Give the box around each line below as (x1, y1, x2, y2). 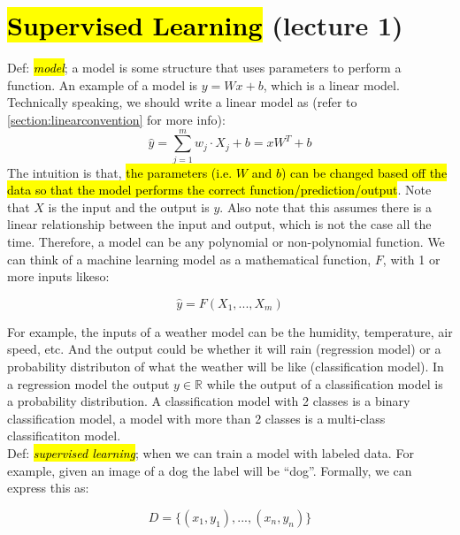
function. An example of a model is (7, 75, 198, 94)
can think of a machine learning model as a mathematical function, (7, 249, 372, 268)
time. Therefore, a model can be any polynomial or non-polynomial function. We (7, 233, 445, 250)
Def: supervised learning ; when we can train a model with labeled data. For (7, 443, 414, 462)
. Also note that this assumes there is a (219, 197, 432, 216)
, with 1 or (382, 249, 441, 268)
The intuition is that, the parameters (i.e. (7, 163, 233, 181)
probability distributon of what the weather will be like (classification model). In (7, 356, 444, 375)
